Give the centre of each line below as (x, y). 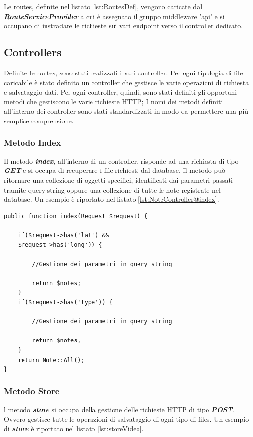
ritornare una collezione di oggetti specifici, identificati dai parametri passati (118, 180)
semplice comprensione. (39, 120)
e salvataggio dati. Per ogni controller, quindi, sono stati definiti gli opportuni (121, 92)
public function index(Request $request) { (76, 216)
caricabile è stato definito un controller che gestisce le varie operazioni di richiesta (126, 82)
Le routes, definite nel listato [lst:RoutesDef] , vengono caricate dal (103, 6)
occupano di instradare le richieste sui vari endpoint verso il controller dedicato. (124, 26)
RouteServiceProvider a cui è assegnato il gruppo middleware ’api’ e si (114, 16)
